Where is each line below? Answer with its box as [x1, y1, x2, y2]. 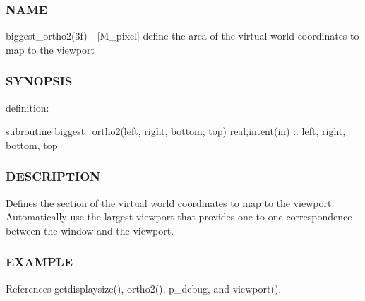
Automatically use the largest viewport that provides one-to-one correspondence [6, 209, 352, 224]
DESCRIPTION [6, 167, 101, 185]
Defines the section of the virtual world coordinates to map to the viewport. [6, 195, 335, 210]
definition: [6, 100, 49, 114]
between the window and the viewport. [6, 223, 174, 237]
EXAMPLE [6, 253, 73, 271]
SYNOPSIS [6, 72, 73, 90]
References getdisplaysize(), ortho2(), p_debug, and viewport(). [6, 281, 282, 295]
